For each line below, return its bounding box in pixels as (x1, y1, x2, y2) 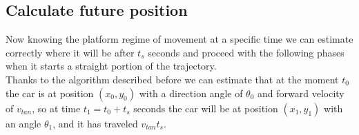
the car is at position (6, 85, 94, 100)
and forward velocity (258, 85, 345, 100)
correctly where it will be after (6, 45, 135, 59)
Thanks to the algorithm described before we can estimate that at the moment (6, 72, 339, 86)
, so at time (32, 101, 81, 115)
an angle (6, 116, 41, 130)
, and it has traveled (52, 116, 138, 130)
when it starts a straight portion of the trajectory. (6, 59, 217, 73)
